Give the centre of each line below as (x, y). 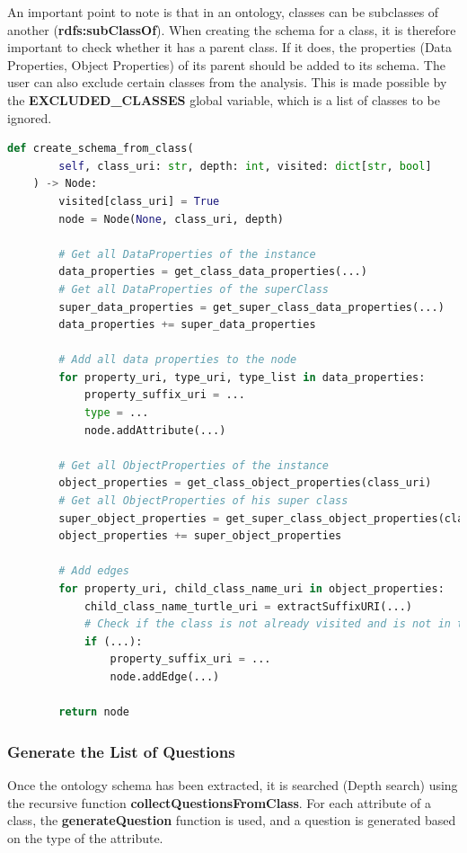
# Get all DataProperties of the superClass (194, 289)
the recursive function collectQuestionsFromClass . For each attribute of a (220, 802)
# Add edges (94, 571)
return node (94, 712)
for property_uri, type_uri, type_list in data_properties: (242, 377)
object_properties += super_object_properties (200, 536)
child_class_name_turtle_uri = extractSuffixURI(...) (248, 606)
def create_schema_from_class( (101, 149)
